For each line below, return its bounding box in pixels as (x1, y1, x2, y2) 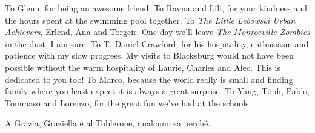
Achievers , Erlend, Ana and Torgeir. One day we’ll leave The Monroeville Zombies (5, 25, 310, 38)
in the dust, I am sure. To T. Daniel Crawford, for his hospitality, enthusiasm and (5, 37, 309, 50)
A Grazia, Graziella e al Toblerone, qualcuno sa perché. (5, 117, 211, 129)
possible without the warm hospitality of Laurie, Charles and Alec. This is (5, 60, 280, 73)
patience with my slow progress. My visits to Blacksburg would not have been (5, 49, 294, 62)
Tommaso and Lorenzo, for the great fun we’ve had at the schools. (5, 96, 251, 109)
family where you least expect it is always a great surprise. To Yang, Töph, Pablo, (5, 85, 310, 97)
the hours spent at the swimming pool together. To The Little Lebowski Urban (5, 13, 296, 26)
